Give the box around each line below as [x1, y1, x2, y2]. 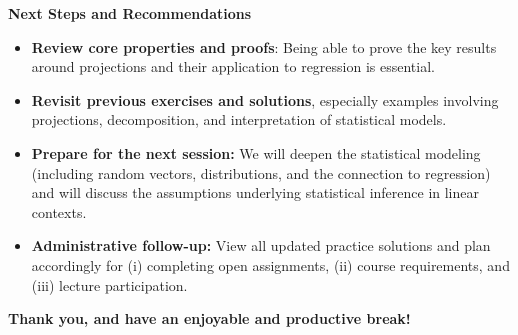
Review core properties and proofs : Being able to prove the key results [31, 36, 497, 57]
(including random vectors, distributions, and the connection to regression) [31, 162, 491, 183]
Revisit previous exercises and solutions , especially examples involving [31, 89, 499, 110]
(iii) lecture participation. [31, 274, 188, 295]
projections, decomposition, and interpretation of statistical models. [31, 109, 447, 130]
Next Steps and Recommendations [8, 3, 252, 23]
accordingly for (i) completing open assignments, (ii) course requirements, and [31, 254, 510, 275]
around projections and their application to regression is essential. [31, 56, 435, 77]
